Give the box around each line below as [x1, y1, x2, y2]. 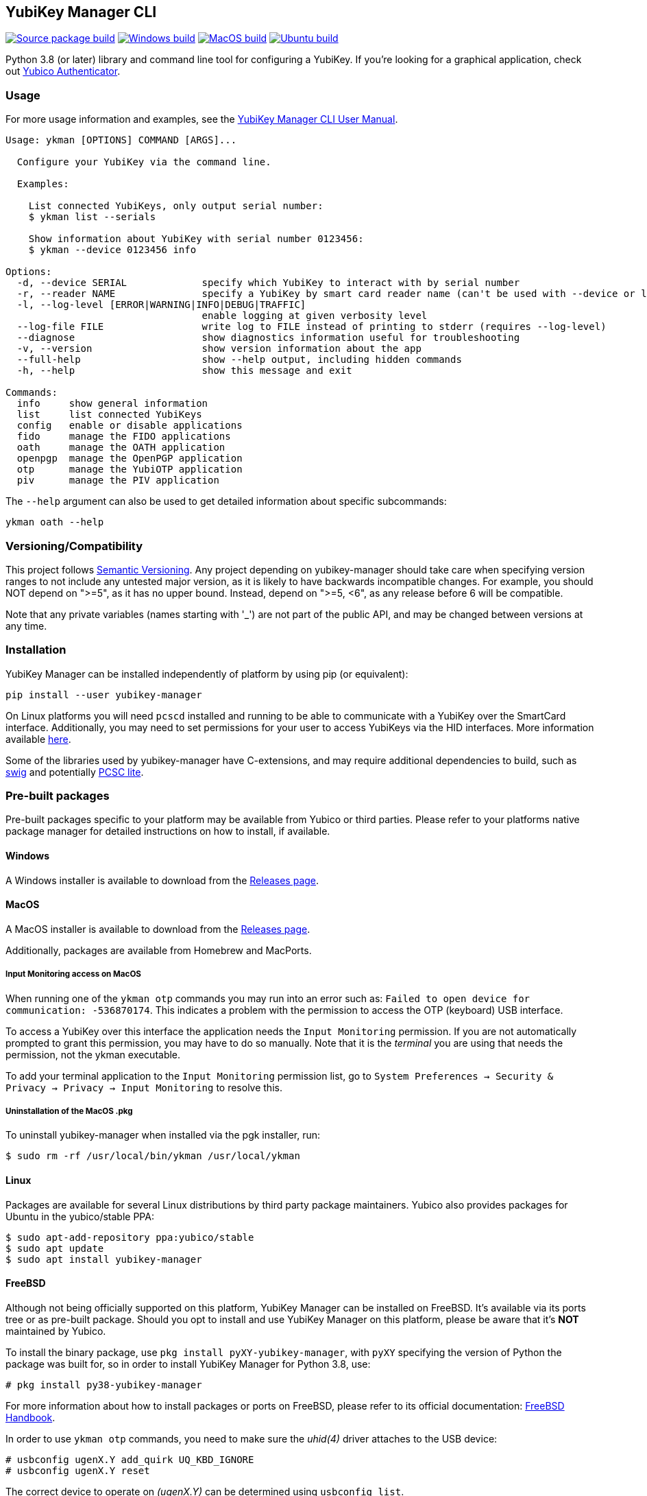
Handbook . [5, 1411, 56, 1423]
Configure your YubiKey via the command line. [16, 156, 271, 168]
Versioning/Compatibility [5, 538, 143, 553]
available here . [5, 733, 71, 745]
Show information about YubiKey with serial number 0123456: [28, 233, 364, 245]
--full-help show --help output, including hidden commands [16, 354, 462, 366]
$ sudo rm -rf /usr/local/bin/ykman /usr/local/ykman [5, 1150, 300, 1162]
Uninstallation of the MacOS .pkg [5, 1106, 133, 1117]
